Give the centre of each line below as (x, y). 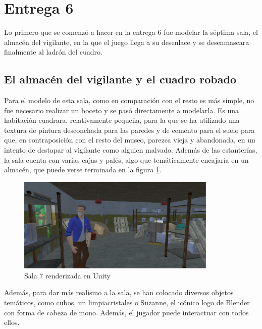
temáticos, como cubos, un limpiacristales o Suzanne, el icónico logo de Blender (127, 302)
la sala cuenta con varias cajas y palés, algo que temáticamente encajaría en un (126, 159)
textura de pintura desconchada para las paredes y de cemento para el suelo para (129, 130)
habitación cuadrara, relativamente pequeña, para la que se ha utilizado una (122, 120)
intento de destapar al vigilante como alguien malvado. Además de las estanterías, (131, 150)
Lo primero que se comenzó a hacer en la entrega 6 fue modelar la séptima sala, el (131, 32)
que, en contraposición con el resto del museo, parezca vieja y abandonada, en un (130, 140)
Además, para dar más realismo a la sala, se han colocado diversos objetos (119, 292)
